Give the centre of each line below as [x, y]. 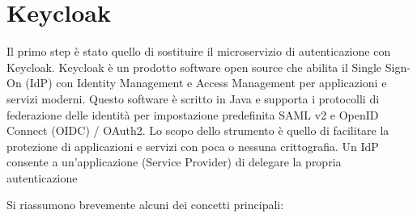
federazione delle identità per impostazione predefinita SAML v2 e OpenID [193, 114]
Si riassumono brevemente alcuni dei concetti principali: [145, 205]
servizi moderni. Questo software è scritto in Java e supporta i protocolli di [193, 98]
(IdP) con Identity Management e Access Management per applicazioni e [206, 83]
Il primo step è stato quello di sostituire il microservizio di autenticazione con [199, 51]
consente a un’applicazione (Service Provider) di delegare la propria [174, 162]
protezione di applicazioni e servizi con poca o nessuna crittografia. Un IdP [193, 146]
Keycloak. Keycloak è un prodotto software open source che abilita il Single [194, 67]
